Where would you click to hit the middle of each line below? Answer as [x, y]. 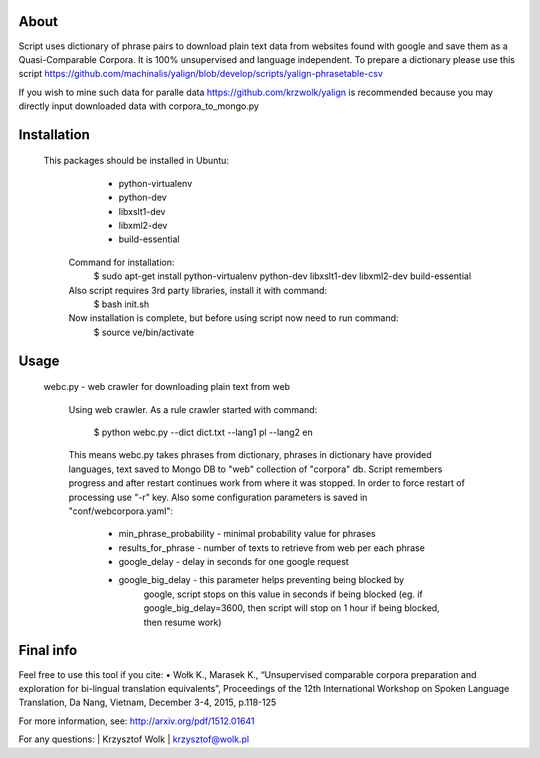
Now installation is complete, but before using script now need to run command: [233, 318]
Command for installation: [121, 262]
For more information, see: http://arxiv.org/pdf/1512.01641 [136, 721]
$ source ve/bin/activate [144, 332]
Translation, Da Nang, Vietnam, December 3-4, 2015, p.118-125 [147, 702]
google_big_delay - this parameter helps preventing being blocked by [261, 580]
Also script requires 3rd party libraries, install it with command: [198, 290]
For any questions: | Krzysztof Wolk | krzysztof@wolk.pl [134, 739]
